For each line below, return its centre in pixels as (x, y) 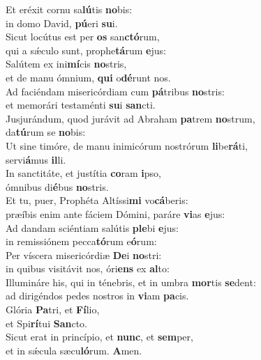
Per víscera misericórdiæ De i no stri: (84, 255)
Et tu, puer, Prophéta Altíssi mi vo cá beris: (97, 200)
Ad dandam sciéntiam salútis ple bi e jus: (92, 227)
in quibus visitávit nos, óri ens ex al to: (88, 268)
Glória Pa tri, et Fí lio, (53, 310)
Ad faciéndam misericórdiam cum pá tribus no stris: (115, 91)
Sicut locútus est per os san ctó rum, (83, 37)
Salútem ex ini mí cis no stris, (66, 64)
